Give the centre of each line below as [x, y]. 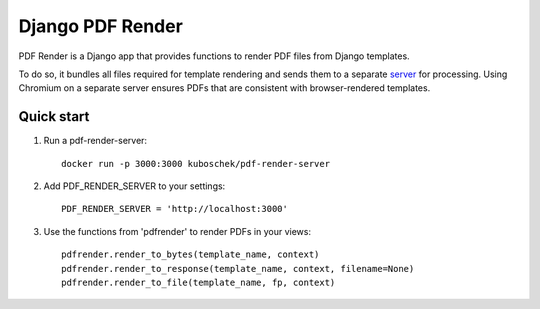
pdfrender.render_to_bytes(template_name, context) [190, 254]
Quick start [54, 116]
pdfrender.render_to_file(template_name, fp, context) [198, 282]
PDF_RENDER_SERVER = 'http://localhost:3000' [175, 209]
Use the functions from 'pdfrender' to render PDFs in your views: [177, 231]
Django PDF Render [101, 26]
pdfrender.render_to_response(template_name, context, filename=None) [238, 268]
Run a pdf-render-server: [95, 141]
